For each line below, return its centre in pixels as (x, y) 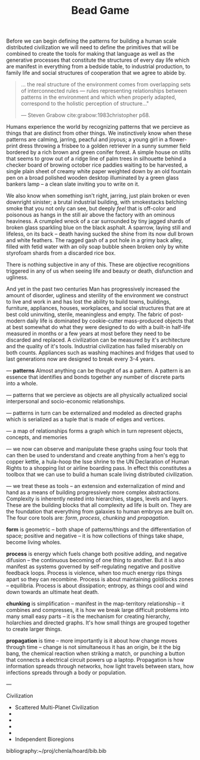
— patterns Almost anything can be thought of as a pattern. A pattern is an (99, 371)
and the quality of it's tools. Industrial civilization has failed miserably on (95, 346)
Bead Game (100, 10)
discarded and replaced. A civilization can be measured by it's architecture (98, 340)
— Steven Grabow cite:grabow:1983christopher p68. (85, 115)
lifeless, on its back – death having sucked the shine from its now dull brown (100, 234)
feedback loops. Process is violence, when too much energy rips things (94, 573)
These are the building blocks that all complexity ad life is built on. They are (99, 505)
